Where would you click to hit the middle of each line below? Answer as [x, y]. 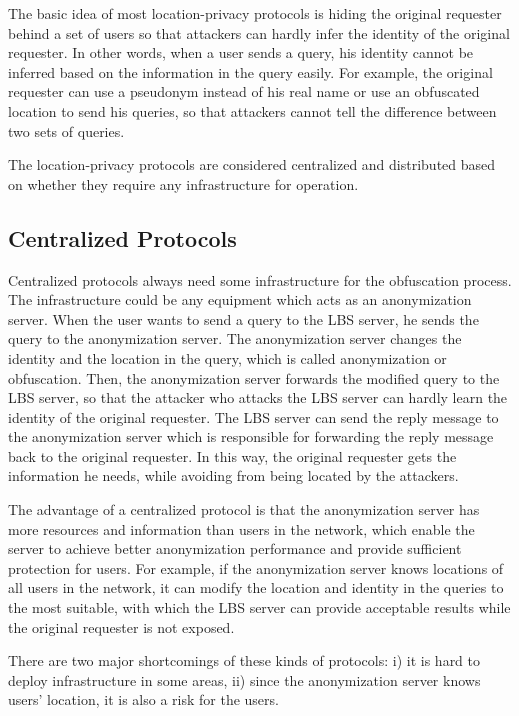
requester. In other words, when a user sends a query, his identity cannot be [241, 52]
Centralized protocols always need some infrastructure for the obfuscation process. [260, 279]
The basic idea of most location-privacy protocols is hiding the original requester [255, 13]
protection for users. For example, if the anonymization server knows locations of [256, 567]
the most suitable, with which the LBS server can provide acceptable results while [259, 607]
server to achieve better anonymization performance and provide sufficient [235, 548]
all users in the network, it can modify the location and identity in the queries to [256, 587]
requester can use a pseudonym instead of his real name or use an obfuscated [244, 91]
